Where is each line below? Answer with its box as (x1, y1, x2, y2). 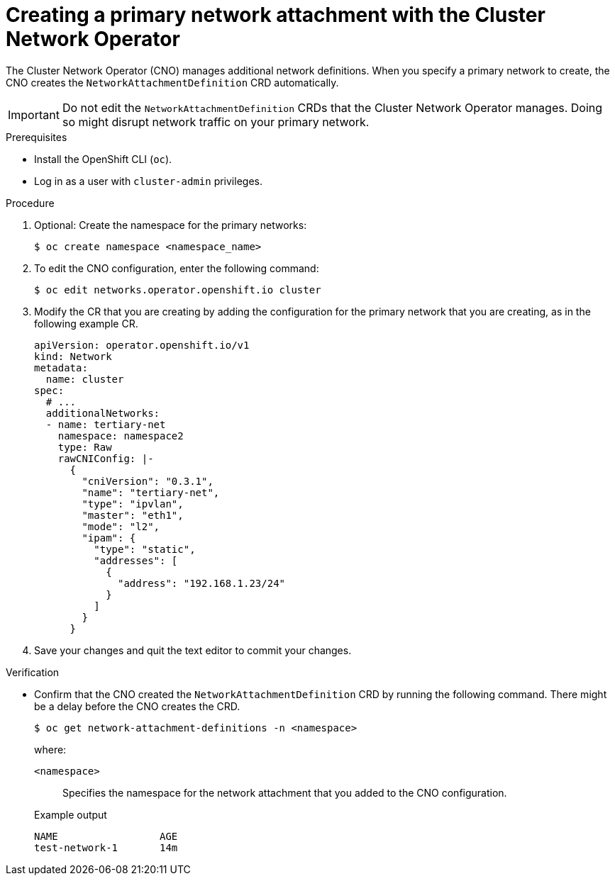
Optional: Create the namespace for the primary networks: (34, 218, 307, 231)
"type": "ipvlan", (82, 498, 184, 510)
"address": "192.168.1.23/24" (118, 577, 286, 589)
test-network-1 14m (34, 841, 178, 853)
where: (34, 743, 67, 756)
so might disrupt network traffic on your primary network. (62, 114, 370, 129)
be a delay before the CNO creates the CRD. (34, 700, 240, 712)
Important (8, 107, 60, 122)
